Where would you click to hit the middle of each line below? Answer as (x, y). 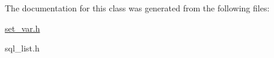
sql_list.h (22, 48)
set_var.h (23, 28)
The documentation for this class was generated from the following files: (137, 8)
